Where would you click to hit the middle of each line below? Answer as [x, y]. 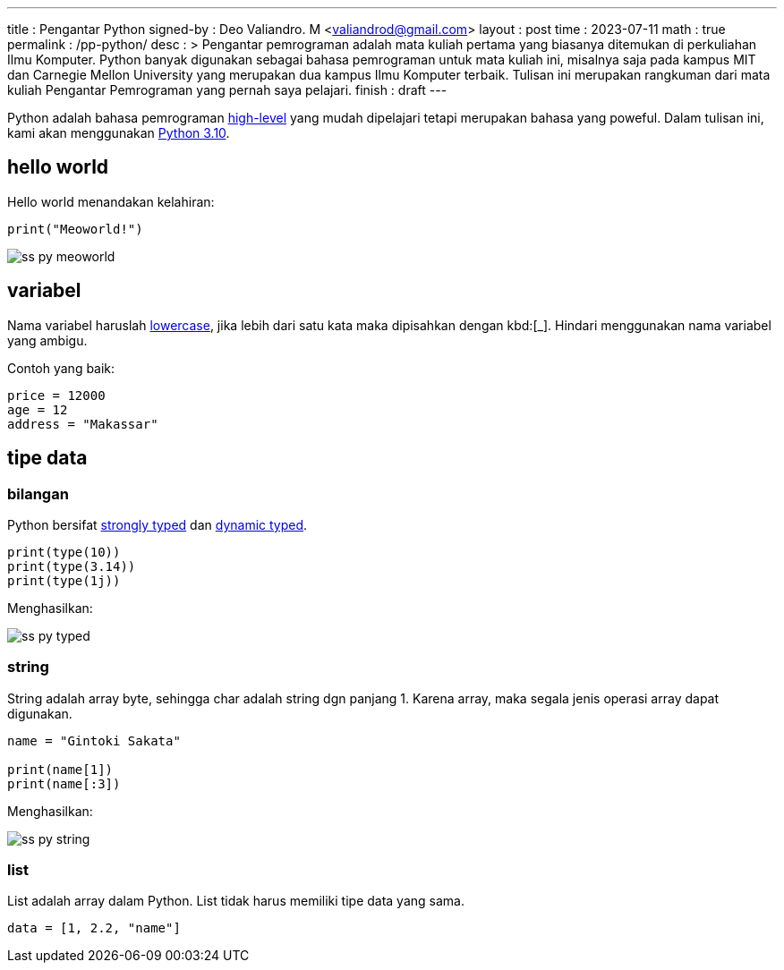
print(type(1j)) [64, 580]
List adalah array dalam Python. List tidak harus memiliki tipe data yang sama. [236, 901]
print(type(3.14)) [72, 566]
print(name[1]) [60, 769]
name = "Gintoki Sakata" [94, 740]
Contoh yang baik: [61, 368]
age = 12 [38, 409]
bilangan [38, 494]
